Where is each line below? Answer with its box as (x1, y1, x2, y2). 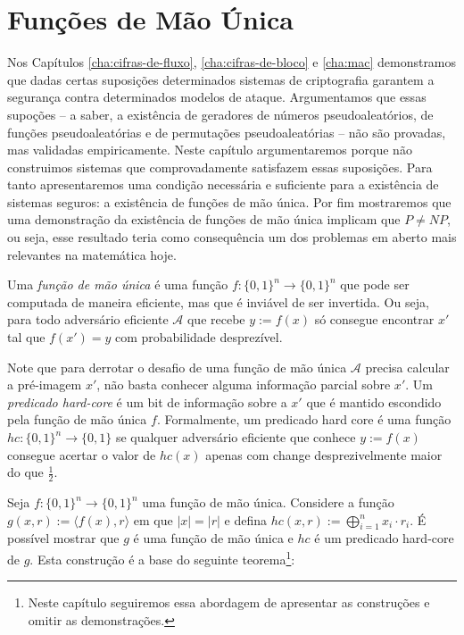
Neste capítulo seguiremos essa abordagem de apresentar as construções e (28, 593, 430, 612)
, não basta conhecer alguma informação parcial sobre (96, 375, 391, 394)
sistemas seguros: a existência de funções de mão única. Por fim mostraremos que (7, 192, 452, 211)
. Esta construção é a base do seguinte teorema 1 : (29, 547, 295, 568)
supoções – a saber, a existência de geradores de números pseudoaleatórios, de (7, 104, 434, 123)
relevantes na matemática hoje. (7, 245, 177, 263)
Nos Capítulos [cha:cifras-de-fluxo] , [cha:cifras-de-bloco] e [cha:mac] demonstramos (7, 53, 457, 71)
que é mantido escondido (306, 392, 442, 411)
